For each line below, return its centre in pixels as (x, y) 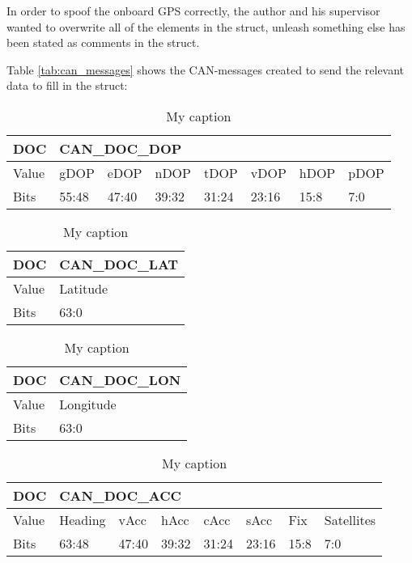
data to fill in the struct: (67, 85)
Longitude (88, 404)
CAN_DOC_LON (120, 379)
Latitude (84, 288)
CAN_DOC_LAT (119, 264)
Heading (83, 519)
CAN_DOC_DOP (121, 148)
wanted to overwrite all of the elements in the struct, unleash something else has (206, 26)
